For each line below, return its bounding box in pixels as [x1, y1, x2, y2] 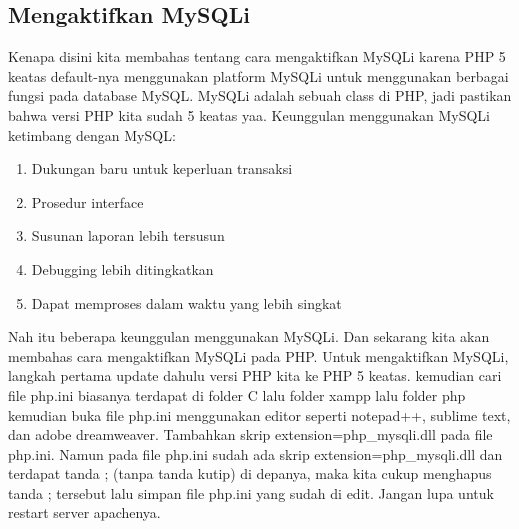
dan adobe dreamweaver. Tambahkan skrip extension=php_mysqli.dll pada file [8, 424, 493, 445]
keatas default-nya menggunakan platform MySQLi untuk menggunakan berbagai [8, 65, 509, 86]
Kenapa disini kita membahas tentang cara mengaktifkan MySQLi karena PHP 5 [8, 46, 506, 67]
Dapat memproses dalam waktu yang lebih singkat [31, 292, 342, 313]
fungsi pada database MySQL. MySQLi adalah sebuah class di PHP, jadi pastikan [8, 85, 512, 106]
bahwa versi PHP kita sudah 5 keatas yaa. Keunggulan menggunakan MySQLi [8, 104, 490, 125]
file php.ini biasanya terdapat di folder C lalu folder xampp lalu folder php [8, 384, 466, 405]
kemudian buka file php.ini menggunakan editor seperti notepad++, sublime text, [8, 404, 511, 425]
